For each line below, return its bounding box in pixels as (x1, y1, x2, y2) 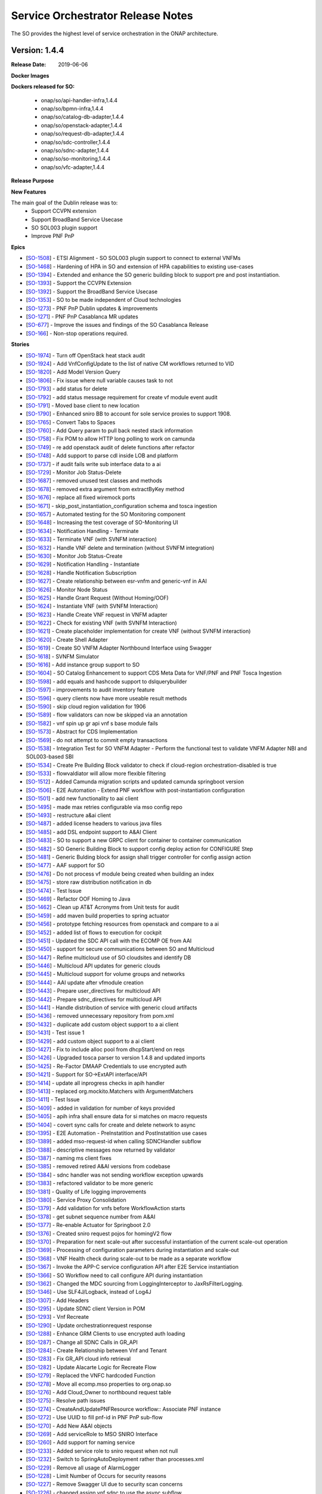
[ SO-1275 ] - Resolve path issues (26, 1397, 106, 1404)
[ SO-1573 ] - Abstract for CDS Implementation (26, 728, 138, 735)
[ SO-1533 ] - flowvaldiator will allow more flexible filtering (26, 770, 166, 777)
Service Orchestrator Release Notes (11, 9, 193, 22)
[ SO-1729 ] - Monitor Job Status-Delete (26, 469, 122, 476)
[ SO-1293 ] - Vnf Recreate (26, 1314, 89, 1321)
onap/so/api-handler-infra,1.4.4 (41, 96, 118, 104)
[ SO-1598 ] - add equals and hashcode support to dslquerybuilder (26, 678, 187, 685)
